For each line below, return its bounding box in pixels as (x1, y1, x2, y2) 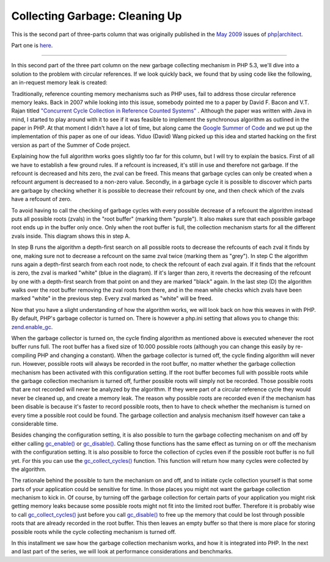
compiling (11, 352, 37, 359)
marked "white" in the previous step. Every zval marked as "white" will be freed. (11, 295, 213, 302)
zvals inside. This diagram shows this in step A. (11, 232, 131, 240)
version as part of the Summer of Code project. (11, 141, 131, 149)
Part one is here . (11, 42, 53, 49)
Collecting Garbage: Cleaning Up (11, 9, 182, 23)
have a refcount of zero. (11, 196, 72, 203)
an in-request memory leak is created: (11, 79, 108, 86)
